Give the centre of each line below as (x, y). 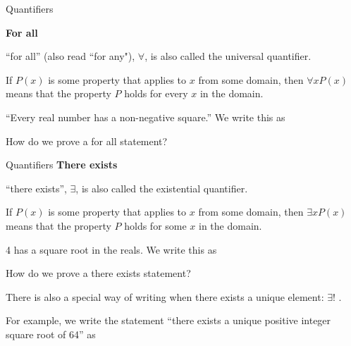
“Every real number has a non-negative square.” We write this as (146, 117)
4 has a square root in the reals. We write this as (111, 249)
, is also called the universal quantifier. (228, 56)
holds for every (156, 93)
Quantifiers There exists (62, 165)
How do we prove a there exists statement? (98, 273)
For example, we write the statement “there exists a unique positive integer (168, 320)
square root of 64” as (51, 334)
